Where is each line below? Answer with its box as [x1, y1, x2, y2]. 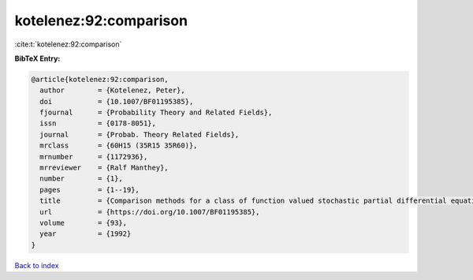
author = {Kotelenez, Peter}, [39, 86, 185, 95]
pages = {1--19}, [39, 185, 140, 194]
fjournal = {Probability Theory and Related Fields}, [39, 108, 273, 118]
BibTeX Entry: [14, 54, 61, 63]
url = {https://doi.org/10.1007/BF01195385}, [39, 207, 260, 216]
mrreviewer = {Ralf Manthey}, [39, 163, 169, 173]
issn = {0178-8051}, [39, 119, 157, 128]
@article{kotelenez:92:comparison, [31, 75, 169, 84]
